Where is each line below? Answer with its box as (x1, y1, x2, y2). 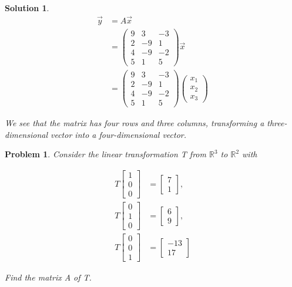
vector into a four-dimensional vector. (51, 128, 186, 140)
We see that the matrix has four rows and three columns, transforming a (5, 117, 264, 129)
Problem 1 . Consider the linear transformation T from (5, 148, 206, 160)
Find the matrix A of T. (5, 271, 92, 283)
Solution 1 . (5, 2, 49, 13)
